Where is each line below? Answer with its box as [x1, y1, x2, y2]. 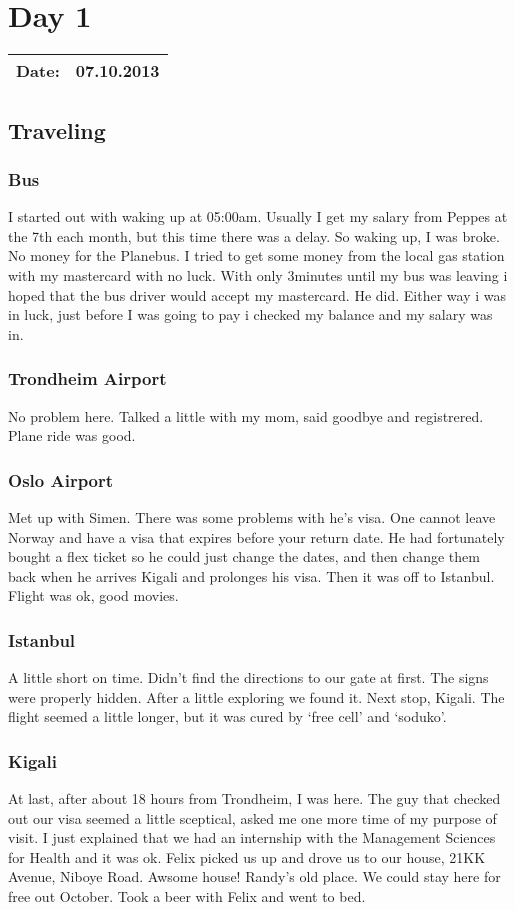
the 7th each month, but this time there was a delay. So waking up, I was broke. [8, 225, 500, 246]
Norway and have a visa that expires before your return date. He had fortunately [8, 526, 505, 547]
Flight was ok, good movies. [8, 585, 179, 606]
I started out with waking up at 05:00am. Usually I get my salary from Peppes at [8, 206, 508, 227]
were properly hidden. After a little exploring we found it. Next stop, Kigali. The [8, 686, 505, 707]
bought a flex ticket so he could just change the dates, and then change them [8, 546, 480, 567]
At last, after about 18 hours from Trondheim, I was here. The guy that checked [8, 788, 501, 809]
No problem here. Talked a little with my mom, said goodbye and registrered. [8, 405, 484, 426]
